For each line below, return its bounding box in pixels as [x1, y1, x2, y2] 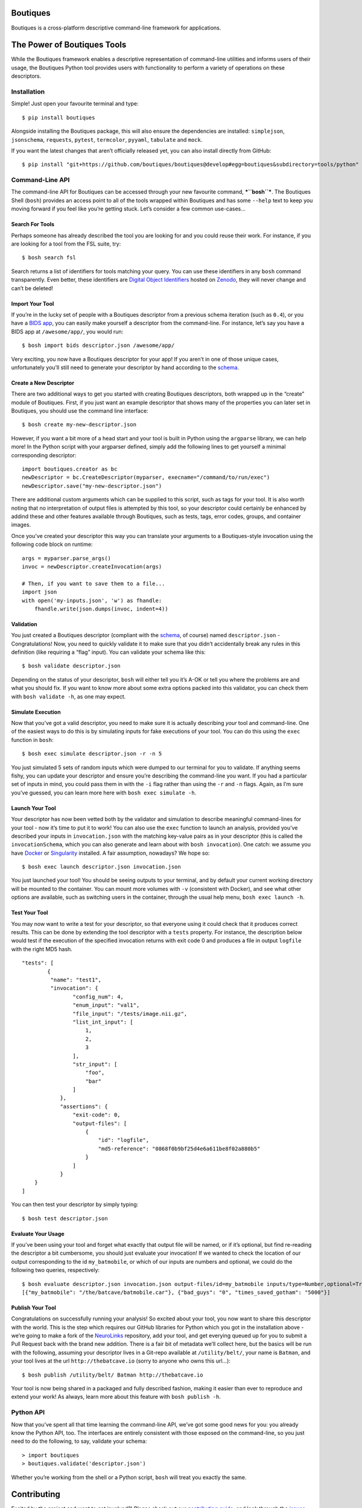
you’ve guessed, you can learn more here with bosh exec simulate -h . [11, 789, 197, 796]
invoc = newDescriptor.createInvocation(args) [22, 563, 162, 570]
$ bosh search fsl [22, 254, 77, 261]
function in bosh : [11, 736, 54, 743]
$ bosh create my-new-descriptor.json [22, 421, 137, 428]
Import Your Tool [11, 300, 54, 307]
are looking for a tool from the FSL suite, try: [11, 240, 121, 247]
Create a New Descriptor [11, 379, 75, 386]
